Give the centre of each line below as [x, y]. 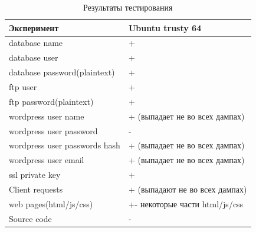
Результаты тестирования [128, 7]
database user [34, 57]
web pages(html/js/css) [51, 203]
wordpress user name [47, 116]
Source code [30, 218]
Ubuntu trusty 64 [165, 27]
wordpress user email [47, 160]
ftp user [23, 86]
